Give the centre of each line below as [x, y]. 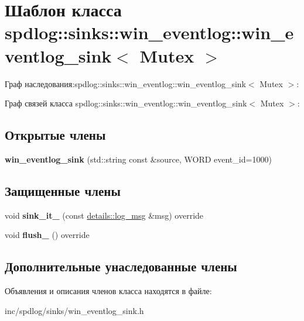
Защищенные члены [63, 190]
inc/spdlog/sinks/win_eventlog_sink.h [74, 310]
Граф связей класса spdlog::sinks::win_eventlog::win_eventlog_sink [126, 103]
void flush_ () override [47, 235]
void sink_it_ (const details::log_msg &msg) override [104, 215]
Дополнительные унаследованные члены [121, 266]
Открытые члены [55, 135]
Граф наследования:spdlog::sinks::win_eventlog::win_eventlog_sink [125, 83]
